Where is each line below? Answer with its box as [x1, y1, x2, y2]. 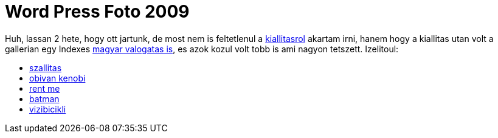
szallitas [29, 62, 62, 73]
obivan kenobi [29, 72, 86, 83]
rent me [29, 83, 60, 94]
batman [29, 93, 60, 104]
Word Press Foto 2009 [5, 1, 190, 22]
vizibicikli [29, 103, 66, 114]
